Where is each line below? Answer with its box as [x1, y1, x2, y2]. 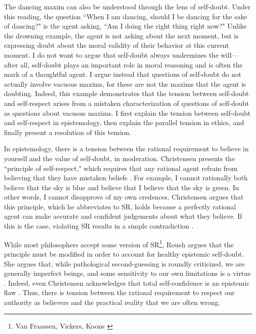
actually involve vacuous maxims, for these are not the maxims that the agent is [4, 78, 246, 89]
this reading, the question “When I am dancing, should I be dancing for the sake [4, 11, 247, 21]
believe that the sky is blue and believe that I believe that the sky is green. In [4, 182, 239, 192]
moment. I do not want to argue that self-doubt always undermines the [4, 49, 219, 60]
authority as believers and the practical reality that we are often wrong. [4, 297, 221, 307]
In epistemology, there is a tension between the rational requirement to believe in [4, 143, 249, 154]
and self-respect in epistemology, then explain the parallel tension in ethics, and [4, 117, 244, 128]
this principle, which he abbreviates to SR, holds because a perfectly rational [4, 201, 236, 211]
